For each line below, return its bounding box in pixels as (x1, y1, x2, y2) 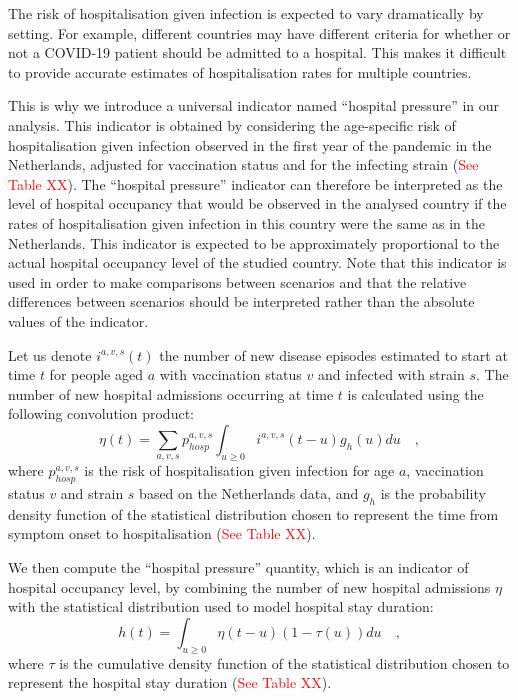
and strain (60, 483, 124, 504)
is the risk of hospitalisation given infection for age (84, 460, 395, 481)
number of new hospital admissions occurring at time (8, 383, 334, 404)
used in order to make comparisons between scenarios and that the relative (8, 271, 467, 292)
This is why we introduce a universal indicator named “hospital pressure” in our (8, 95, 500, 116)
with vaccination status (159, 364, 302, 385)
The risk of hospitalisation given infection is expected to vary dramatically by (8, 3, 484, 23)
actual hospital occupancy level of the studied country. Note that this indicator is (8, 252, 507, 273)
